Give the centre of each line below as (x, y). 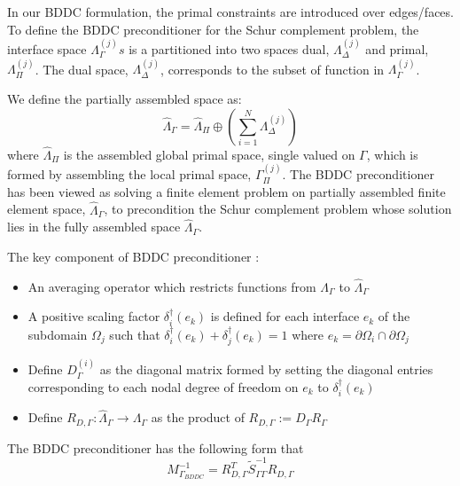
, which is (392, 154)
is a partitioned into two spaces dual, (229, 49)
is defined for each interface (285, 316)
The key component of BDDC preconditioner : (133, 257)
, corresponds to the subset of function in (273, 69)
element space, (47, 209)
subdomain (58, 334)
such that (135, 334)
